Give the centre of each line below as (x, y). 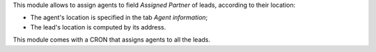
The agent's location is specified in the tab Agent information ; (119, 18)
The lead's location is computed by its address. (98, 27)
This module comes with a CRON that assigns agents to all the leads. (112, 40)
